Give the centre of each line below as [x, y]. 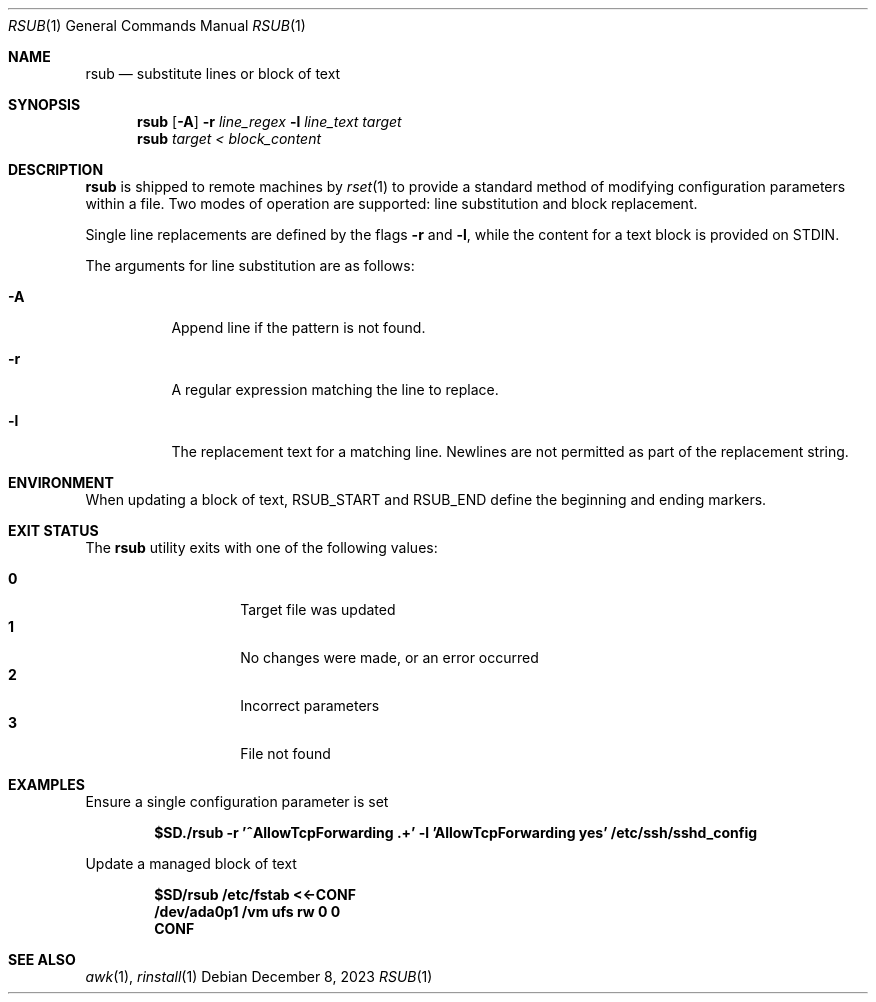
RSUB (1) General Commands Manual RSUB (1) [157, 25]
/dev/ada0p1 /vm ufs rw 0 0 [247, 911]
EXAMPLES [46, 784]
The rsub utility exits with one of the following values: [261, 547]
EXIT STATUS [53, 530]
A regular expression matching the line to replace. [335, 389]
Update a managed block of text [191, 863]
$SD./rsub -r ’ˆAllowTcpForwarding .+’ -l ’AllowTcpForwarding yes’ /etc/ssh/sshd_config [456, 832]
